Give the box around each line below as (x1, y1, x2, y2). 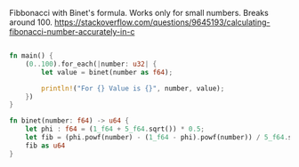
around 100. (9, 17, 53, 28)
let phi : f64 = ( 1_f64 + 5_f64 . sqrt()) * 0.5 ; (25, 124, 205, 134)
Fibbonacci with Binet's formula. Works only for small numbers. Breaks (9, 8, 269, 18)
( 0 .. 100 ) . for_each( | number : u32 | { (25, 60, 158, 68)
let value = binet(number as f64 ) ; (41, 68, 174, 76)
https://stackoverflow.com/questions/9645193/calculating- (54, 17, 271, 28)
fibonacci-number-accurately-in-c (9, 27, 135, 36)
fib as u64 (25, 141, 66, 150)
